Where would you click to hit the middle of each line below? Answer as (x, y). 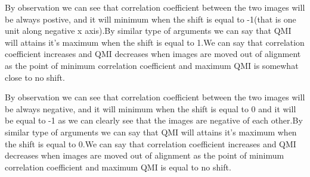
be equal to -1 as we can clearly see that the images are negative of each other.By (154, 120)
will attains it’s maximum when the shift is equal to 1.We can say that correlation (155, 42)
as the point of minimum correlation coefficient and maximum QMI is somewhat (152, 65)
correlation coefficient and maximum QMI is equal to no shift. (118, 167)
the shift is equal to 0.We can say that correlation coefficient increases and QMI (151, 143)
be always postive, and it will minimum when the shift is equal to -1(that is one (151, 19)
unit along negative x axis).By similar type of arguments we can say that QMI (148, 31)
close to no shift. (35, 77)
